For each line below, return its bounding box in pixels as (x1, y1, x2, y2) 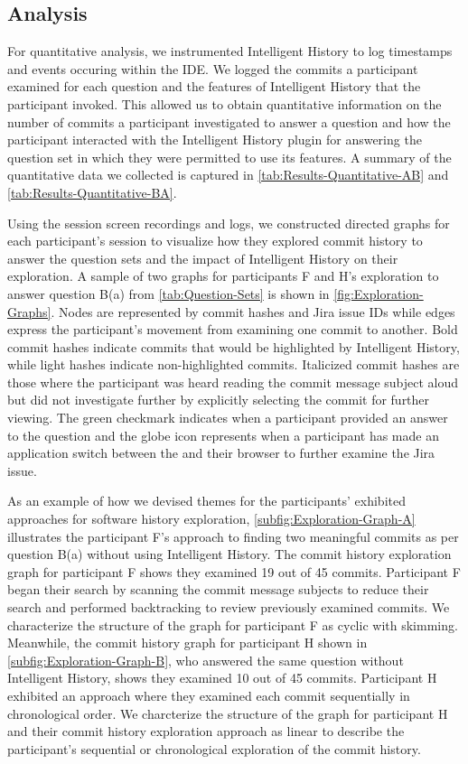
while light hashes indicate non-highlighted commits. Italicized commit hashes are (7, 355, 460, 374)
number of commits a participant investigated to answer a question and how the (7, 112, 451, 131)
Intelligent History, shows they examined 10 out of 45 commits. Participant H (7, 668, 437, 687)
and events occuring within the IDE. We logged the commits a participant (7, 59, 418, 78)
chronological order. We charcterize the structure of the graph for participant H (7, 703, 448, 722)
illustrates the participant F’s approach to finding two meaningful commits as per (7, 526, 459, 545)
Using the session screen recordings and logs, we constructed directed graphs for (7, 213, 450, 232)
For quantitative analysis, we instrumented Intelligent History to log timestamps (7, 42, 453, 61)
